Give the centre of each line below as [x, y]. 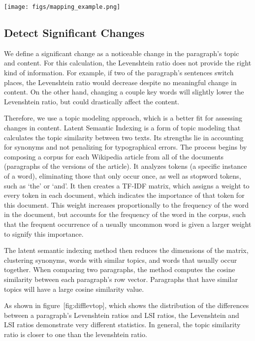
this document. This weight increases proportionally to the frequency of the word [127, 204]
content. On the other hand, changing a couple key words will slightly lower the [124, 92]
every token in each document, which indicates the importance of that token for [124, 195]
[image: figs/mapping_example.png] [62, 7]
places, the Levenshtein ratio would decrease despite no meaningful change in [120, 82]
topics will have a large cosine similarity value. [74, 289]
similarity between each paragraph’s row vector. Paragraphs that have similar [121, 279]
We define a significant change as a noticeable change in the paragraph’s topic [122, 53]
